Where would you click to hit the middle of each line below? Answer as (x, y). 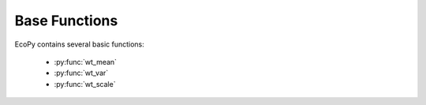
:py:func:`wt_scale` (85, 84)
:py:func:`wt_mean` (86, 62)
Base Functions (66, 21)
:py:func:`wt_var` (81, 73)
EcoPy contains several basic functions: (80, 44)
